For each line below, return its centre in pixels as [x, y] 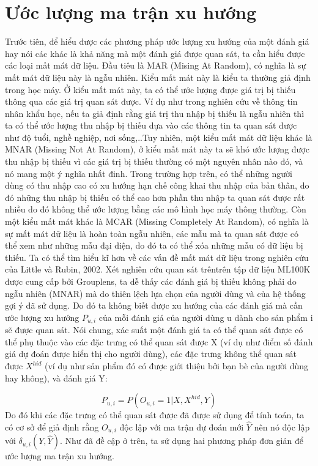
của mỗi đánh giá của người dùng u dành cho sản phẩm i [206, 317]
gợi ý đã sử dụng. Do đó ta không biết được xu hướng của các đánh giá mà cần [154, 305]
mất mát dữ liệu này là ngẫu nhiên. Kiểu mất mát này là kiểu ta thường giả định [158, 77]
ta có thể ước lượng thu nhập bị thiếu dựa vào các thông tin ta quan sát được [151, 125]
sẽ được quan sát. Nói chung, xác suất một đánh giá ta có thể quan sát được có [154, 330]
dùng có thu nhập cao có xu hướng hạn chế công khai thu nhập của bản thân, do [157, 185]
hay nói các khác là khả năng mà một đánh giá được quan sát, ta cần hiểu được [155, 53]
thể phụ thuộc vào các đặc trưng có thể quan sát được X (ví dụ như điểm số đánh [159, 341]
